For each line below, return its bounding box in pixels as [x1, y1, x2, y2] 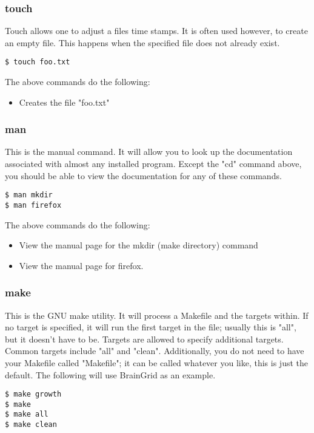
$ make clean [5, 420, 57, 429]
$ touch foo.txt [5, 58, 70, 67]
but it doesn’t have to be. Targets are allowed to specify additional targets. [5, 332, 284, 345]
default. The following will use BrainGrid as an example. [5, 368, 216, 381]
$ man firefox [5, 200, 62, 210]
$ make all [5, 410, 48, 419]
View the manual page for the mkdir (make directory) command [19, 239, 258, 251]
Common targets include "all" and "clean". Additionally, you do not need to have [5, 344, 304, 357]
